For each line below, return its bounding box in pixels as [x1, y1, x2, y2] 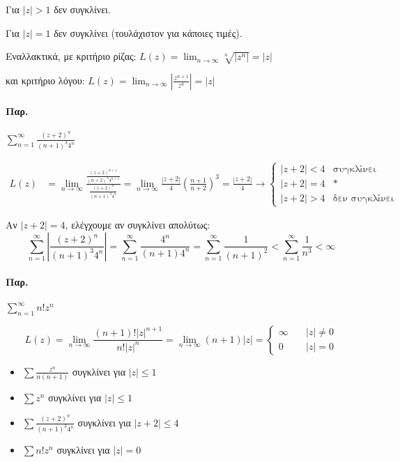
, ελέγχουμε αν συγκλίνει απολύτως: [65, 217, 210, 232]
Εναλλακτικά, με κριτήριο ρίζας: [6, 49, 137, 63]
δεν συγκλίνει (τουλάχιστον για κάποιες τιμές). [54, 25, 243, 40]
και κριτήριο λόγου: [6, 72, 85, 87]
